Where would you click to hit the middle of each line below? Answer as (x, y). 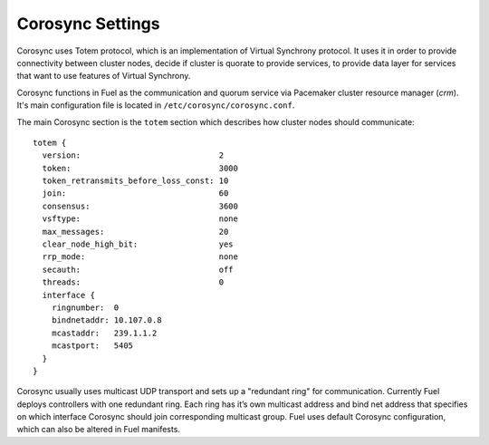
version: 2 (133, 155)
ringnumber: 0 (85, 307)
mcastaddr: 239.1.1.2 (104, 333)
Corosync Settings (88, 24)
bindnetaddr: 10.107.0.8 (106, 320)
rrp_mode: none (140, 257)
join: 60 (135, 193)
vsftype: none (140, 219)
